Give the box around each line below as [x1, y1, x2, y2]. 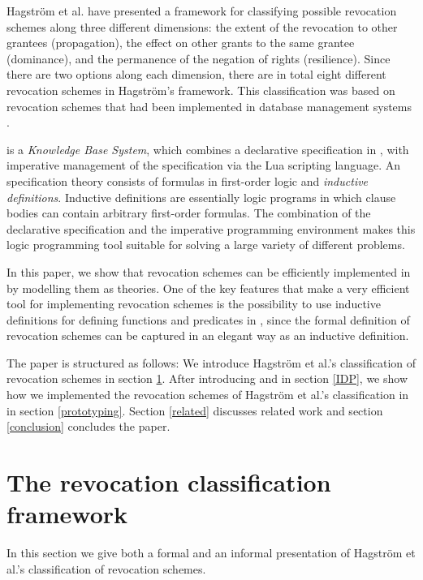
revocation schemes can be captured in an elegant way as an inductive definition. [6, 327, 409, 344]
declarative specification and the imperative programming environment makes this [6, 220, 416, 237]
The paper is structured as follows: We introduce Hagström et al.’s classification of [6, 354, 417, 371]
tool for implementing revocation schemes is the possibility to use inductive [6, 295, 381, 312]
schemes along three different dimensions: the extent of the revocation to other [6, 18, 398, 35]
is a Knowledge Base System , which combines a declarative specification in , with [6, 140, 409, 157]
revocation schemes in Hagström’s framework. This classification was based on [6, 81, 395, 98]
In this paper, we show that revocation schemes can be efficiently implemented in [6, 263, 411, 280]
